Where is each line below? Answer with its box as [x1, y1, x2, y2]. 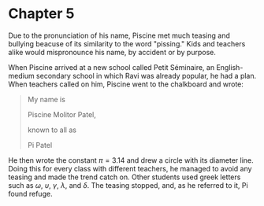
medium [8, 71, 35, 80]
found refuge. [8, 189, 53, 198]
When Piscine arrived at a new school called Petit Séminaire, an [8, 62, 215, 72]
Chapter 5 [8, 5, 75, 23]
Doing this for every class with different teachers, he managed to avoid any [8, 164, 252, 173]
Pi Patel [27, 140, 53, 149]
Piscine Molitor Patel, [27, 109, 96, 119]
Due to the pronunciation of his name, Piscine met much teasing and [8, 31, 230, 40]
